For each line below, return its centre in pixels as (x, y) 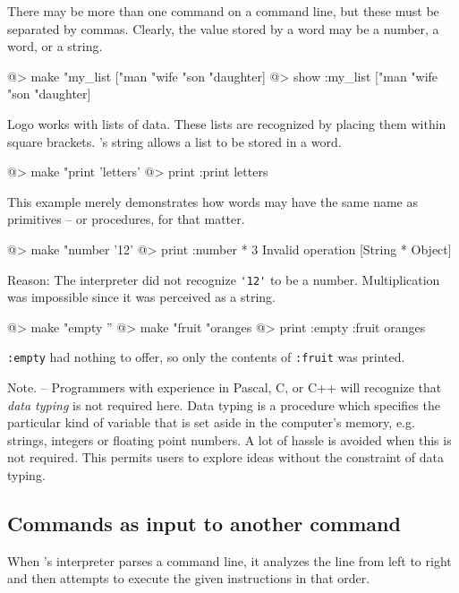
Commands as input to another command (204, 523)
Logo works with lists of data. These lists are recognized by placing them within (227, 123)
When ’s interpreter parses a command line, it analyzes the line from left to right (229, 560)
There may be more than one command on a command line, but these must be (223, 11)
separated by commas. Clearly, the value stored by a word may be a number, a (223, 28)
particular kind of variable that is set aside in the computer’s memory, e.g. (211, 422)
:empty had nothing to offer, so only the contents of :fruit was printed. (206, 357)
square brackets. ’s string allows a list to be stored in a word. (174, 141)
